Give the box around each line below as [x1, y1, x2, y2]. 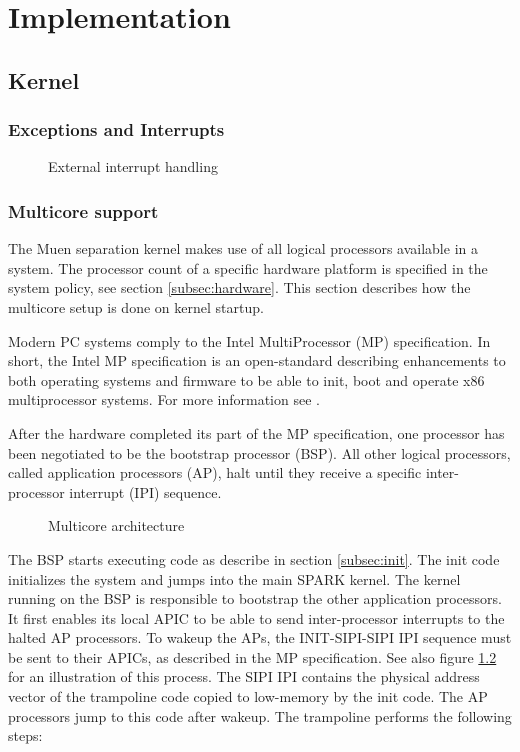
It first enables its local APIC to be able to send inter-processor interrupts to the [8, 607, 505, 628]
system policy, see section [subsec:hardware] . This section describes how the [8, 277, 471, 298]
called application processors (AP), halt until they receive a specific [8, 462, 422, 483]
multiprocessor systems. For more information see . [8, 389, 320, 410]
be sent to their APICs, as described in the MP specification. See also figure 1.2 [8, 646, 497, 667]
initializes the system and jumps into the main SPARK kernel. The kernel [8, 568, 461, 589]
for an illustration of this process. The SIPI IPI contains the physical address [8, 666, 480, 687]
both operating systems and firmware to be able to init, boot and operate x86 [8, 369, 485, 390]
